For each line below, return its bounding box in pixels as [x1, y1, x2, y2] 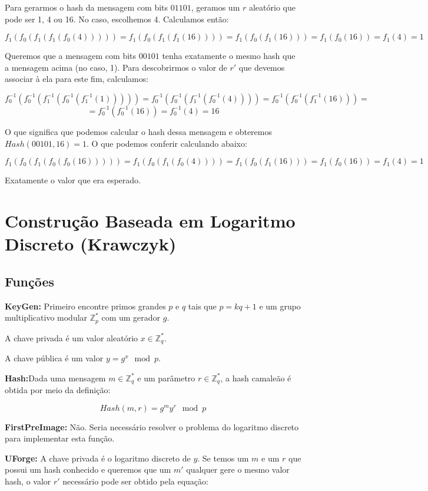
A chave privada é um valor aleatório [5, 331, 138, 344]
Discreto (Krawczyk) [5, 232, 177, 256]
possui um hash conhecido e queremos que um [5, 463, 171, 476]
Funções [5, 272, 55, 290]
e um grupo [259, 299, 301, 312]
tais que [188, 299, 217, 312]
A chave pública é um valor [5, 352, 104, 364]
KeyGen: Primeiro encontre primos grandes [5, 299, 166, 312]
